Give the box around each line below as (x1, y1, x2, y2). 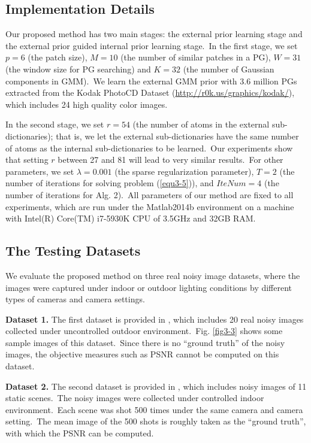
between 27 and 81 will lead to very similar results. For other (58, 153, 283, 166)
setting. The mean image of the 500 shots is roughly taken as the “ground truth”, (5, 415, 306, 427)
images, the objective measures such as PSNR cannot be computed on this (5, 348, 279, 360)
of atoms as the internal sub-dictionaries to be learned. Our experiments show (5, 141, 293, 154)
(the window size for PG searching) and (5, 62, 151, 75)
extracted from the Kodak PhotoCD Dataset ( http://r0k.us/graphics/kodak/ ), (5, 86, 295, 99)
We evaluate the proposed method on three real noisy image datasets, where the (5, 269, 300, 281)
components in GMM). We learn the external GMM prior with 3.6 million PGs (5, 74, 297, 87)
